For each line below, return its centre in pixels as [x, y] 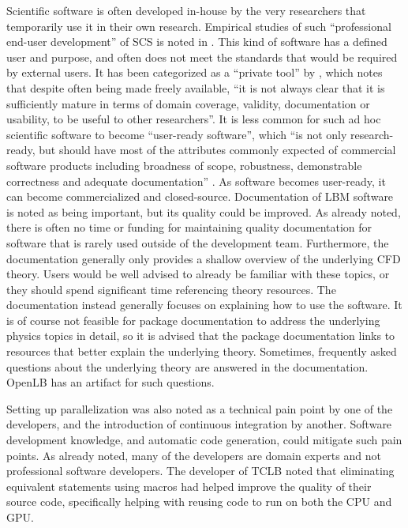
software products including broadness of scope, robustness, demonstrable [184, 165]
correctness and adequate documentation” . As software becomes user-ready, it [196, 181]
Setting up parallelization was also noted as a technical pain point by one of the [200, 408]
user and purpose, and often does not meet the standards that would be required [202, 57]
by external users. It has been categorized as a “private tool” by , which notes [195, 72]
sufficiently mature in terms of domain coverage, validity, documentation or [188, 103]
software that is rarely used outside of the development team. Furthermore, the [198, 242]
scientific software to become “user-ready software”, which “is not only [177, 134]
